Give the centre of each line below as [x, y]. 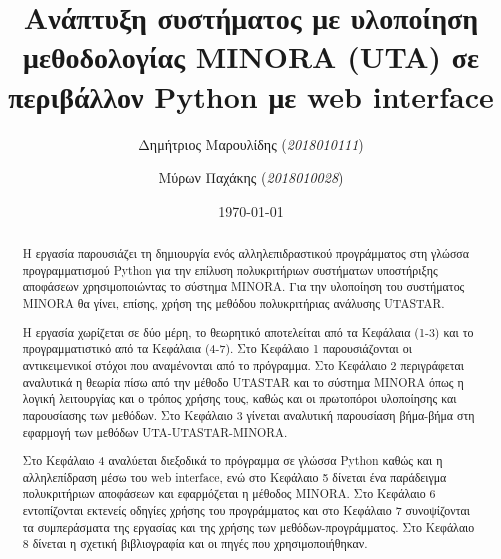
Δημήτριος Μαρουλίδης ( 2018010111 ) [251, 143]
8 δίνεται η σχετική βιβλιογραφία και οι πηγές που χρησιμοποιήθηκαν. [195, 543]
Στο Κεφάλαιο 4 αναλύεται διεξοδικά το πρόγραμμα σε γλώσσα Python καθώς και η [232, 460]
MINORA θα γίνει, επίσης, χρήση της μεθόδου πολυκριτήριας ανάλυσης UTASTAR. [233, 303]
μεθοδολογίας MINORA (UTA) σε [251, 56]
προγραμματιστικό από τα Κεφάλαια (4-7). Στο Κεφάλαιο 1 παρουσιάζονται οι [217, 348]
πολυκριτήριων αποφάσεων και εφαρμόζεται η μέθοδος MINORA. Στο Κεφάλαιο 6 [229, 493]
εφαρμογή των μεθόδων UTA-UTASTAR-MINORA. [155, 431]
